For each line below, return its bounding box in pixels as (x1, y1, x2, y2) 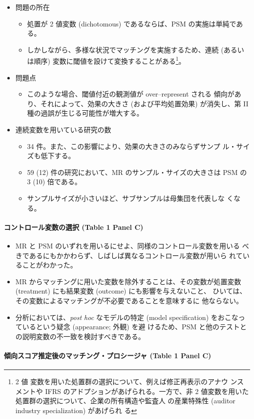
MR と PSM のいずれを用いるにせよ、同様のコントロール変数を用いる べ (15, 240, 249, 250)
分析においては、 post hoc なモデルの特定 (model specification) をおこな (15, 312, 238, 322)
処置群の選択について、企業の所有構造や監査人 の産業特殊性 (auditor (15, 395, 235, 406)
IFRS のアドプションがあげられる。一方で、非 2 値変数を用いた (45, 386, 249, 396)
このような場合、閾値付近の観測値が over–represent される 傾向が (27, 89, 234, 99)
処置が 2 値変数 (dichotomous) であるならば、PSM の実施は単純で (27, 18, 236, 28)
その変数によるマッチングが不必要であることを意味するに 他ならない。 (15, 295, 243, 305)
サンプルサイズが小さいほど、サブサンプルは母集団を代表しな (27, 193, 225, 203)
